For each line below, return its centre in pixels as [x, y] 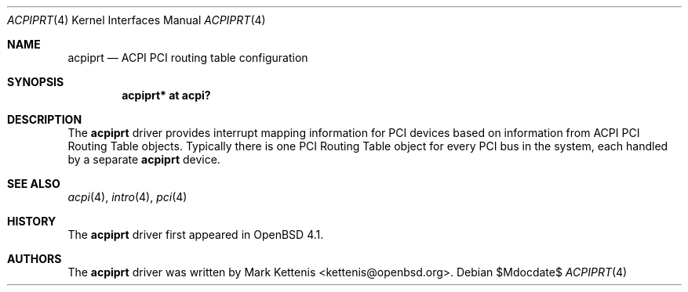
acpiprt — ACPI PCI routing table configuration [188, 58]
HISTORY [32, 221]
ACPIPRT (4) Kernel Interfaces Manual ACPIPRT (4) [137, 20]
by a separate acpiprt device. [144, 159]
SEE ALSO [34, 184]
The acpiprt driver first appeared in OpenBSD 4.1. [196, 234]
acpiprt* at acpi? [166, 95]
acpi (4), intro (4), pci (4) [127, 197]
